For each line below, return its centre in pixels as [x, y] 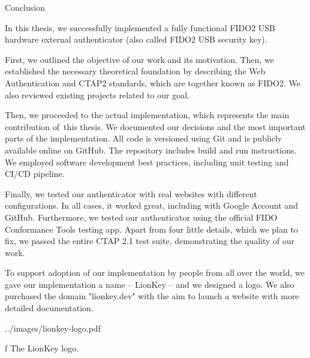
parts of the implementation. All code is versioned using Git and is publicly [144, 138]
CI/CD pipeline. [35, 174]
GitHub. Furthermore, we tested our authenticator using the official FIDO [141, 217]
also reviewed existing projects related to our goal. [97, 94]
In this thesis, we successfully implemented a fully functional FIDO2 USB [140, 27]
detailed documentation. [49, 308]
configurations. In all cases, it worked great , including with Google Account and [151, 205]
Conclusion [25, 7]
